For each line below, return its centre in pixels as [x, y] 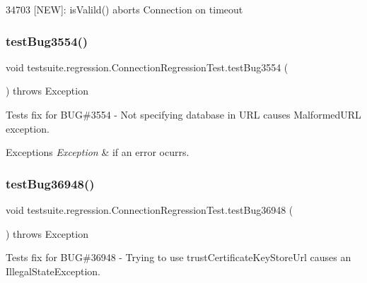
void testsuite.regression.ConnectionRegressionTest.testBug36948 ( [150, 210]
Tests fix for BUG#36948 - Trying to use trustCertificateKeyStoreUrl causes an [179, 257]
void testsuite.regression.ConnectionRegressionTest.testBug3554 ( [147, 67]
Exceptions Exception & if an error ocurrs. [98, 152]
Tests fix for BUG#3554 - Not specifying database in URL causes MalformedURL [183, 114]
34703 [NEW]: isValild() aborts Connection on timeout [124, 9]
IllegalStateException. [53, 271]
